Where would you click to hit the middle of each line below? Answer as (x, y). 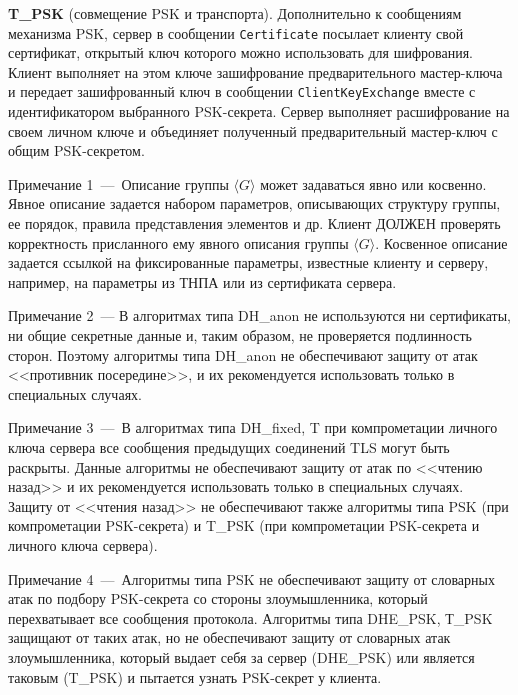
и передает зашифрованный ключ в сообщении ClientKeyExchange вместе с (242, 91)
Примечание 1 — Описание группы (118, 183)
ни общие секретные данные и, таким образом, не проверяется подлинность (240, 335)
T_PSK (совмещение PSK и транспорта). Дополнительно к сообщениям (235, 13)
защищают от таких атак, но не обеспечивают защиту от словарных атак (229, 637)
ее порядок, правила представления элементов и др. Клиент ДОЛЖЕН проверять (254, 223)
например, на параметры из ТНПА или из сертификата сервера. (202, 281)
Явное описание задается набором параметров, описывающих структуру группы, (254, 203)
